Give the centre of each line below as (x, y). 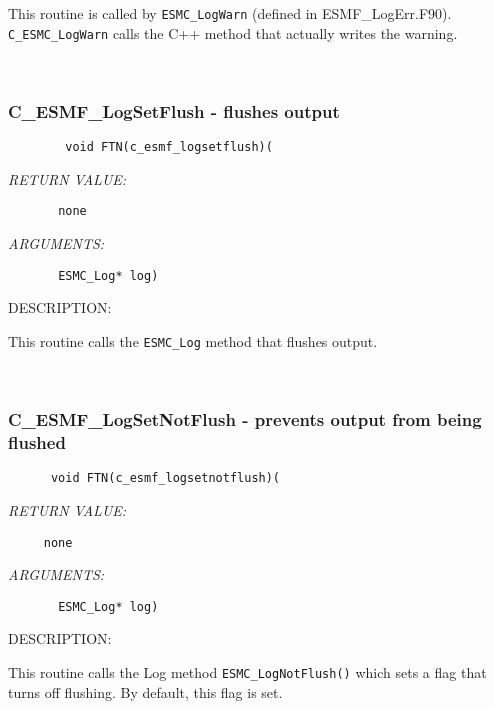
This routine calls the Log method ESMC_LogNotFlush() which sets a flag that (247, 672)
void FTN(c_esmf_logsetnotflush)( (165, 478)
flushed (37, 441)
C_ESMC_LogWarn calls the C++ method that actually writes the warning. (233, 32)
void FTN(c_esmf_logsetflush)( (169, 147)
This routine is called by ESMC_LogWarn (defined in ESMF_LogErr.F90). (230, 13)
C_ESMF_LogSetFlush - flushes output (174, 110)
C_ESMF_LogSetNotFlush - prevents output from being (245, 419)
